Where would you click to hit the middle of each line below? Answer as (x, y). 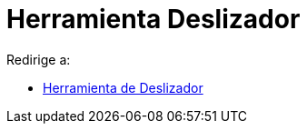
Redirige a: (39, 59)
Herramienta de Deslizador (123, 87)
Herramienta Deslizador (153, 19)
